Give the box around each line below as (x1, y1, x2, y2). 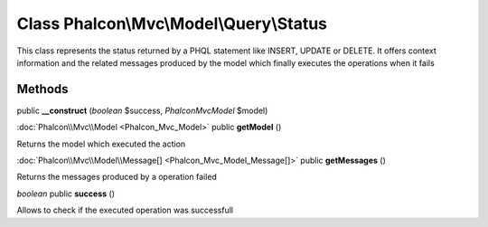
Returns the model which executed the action (16, 138, 186, 149)
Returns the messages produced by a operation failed (16, 172, 217, 183)
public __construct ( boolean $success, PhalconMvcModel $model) (16, 105, 268, 116)
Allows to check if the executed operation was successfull (16, 204, 234, 216)
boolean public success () (16, 188, 115, 199)
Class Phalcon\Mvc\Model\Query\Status (16, 14, 328, 33)
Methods (16, 81, 69, 97)
